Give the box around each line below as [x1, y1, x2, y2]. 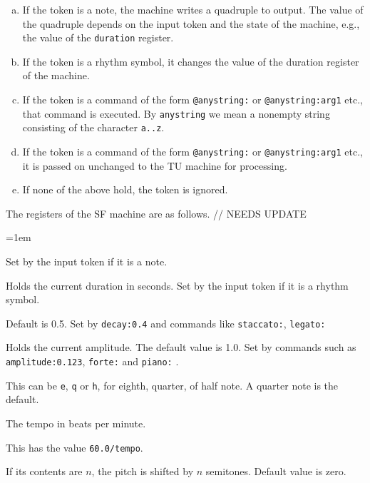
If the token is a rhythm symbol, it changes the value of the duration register [22, 54, 359, 68]
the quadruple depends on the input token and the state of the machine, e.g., [22, 16, 360, 31]
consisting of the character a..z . [22, 120, 165, 135]
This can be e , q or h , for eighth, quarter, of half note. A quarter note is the [6, 377, 339, 392]
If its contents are [6, 464, 83, 479]
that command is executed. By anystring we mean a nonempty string [22, 106, 330, 121]
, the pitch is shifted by [91, 464, 194, 479]
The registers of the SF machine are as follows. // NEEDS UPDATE [6, 205, 307, 220]
